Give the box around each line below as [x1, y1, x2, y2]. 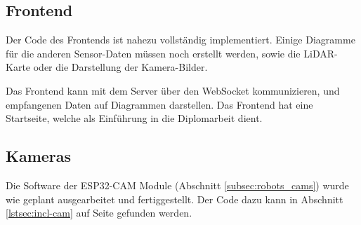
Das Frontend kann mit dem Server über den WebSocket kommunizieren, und [6, 83, 340, 97]
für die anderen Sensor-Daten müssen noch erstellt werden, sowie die [6, 46, 301, 60]
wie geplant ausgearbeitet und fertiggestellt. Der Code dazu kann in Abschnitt [6, 191, 343, 206]
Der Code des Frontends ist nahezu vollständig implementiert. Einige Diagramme [6, 32, 355, 47]
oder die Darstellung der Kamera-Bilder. [33, 60, 208, 74]
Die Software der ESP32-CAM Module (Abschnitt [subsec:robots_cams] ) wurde [6, 177, 349, 192]
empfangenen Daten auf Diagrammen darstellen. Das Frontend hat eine [6, 97, 313, 111]
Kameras [6, 145, 72, 167]
